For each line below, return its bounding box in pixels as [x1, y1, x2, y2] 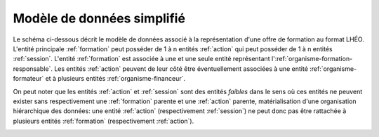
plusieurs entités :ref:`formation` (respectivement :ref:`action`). [13, 117, 194, 125]
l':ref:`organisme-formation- [271, 55, 353, 63]
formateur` [13, 74, 44, 83]
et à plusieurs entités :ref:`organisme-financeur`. [45, 74, 186, 83]
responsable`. [13, 64, 53, 73]
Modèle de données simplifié [13, 11, 186, 26]
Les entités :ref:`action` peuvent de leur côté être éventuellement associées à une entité [53, 64, 309, 73]
